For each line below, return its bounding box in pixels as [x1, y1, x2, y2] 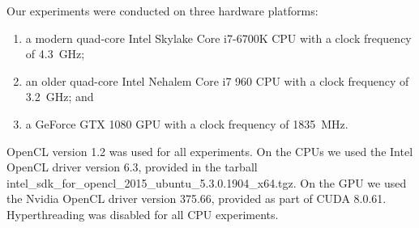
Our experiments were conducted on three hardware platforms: [6, 2, 319, 19]
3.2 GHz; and [25, 88, 94, 105]
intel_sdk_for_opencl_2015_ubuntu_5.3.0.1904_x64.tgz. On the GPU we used [6, 174, 407, 191]
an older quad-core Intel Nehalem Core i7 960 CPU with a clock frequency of [25, 72, 409, 89]
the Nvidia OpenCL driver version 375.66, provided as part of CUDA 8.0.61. [6, 190, 387, 207]
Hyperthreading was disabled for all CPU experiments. [6, 205, 279, 222]
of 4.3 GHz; [25, 45, 85, 62]
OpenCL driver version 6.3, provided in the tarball [6, 158, 258, 175]
